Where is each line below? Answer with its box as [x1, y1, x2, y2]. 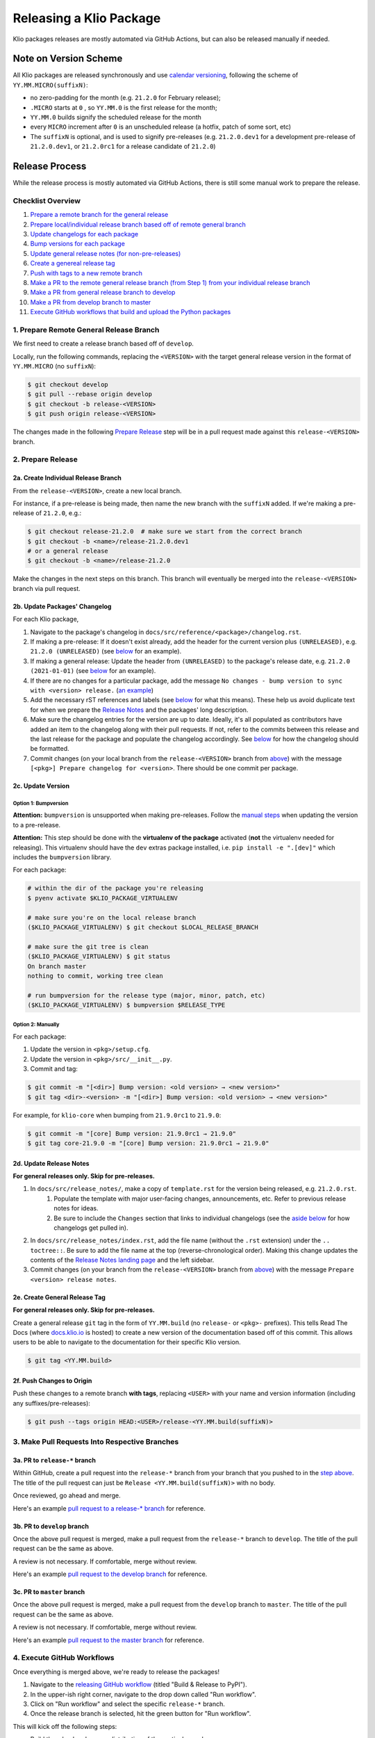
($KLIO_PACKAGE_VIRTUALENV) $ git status [27, 952, 171, 961]
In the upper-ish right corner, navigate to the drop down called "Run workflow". [30, 1690, 257, 1698]
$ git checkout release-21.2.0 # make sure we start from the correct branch [27, 528, 302, 535]
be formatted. [30, 745, 69, 753]
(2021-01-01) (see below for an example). [30, 667, 156, 675]
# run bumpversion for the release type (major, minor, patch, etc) [27, 991, 266, 999]
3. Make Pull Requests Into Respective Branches [12, 1437, 179, 1447]
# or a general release [27, 547, 109, 555]
